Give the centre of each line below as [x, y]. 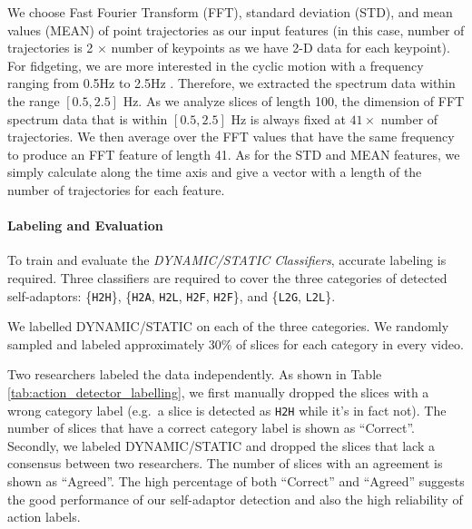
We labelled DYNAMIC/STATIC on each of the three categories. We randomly [228, 326]
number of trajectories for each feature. [116, 189]
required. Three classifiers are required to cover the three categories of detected [227, 277]
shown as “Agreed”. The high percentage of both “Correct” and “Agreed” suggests [236, 480]
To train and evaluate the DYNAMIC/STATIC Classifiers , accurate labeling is [227, 260]
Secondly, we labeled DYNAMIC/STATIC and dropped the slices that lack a [221, 445]
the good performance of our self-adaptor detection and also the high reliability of [235, 499]
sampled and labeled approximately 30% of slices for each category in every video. [236, 343]
